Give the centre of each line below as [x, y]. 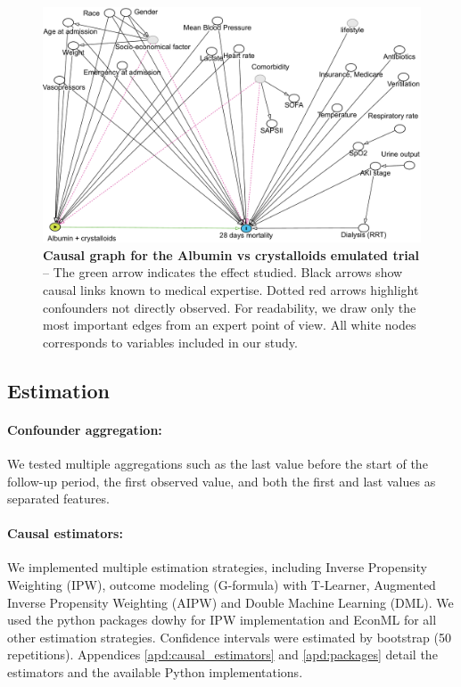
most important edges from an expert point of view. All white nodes [230, 325]
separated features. [58, 499]
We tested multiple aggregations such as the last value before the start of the [218, 463]
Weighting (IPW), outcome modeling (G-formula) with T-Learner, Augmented [222, 585]
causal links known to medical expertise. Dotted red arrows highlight [231, 289]
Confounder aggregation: [85, 429]
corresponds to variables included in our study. [170, 342]
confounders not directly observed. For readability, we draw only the [230, 307]
